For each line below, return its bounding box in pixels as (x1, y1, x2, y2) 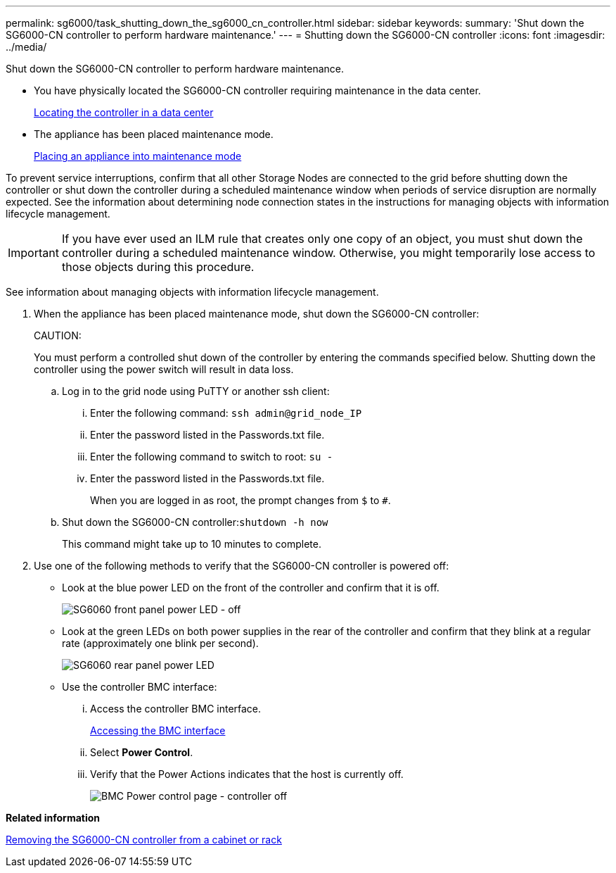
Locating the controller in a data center (34, 106, 214, 118)
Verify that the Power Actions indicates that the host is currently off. (90, 768, 404, 780)
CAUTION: (34, 329, 82, 341)
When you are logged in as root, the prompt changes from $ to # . (90, 494, 391, 506)
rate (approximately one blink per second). (62, 637, 259, 649)
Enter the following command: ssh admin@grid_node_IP (90, 407, 362, 419)
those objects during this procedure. (61, 260, 255, 274)
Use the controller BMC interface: (62, 681, 217, 693)
